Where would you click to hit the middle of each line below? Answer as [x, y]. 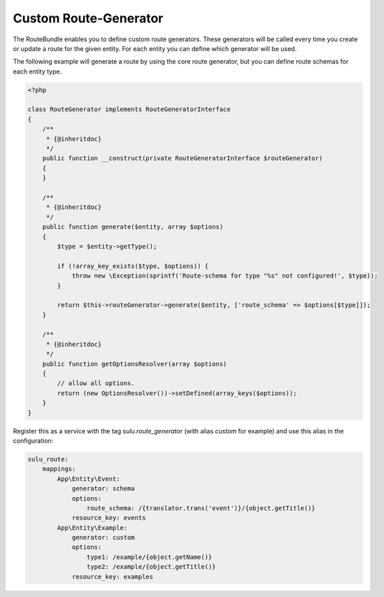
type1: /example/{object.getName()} [149, 557]
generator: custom [104, 538]
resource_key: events [109, 518]
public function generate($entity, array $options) [133, 227]
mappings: [59, 469]
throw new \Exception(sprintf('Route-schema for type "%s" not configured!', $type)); [225, 276]
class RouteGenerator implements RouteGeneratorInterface [129, 109]
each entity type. [37, 71]
